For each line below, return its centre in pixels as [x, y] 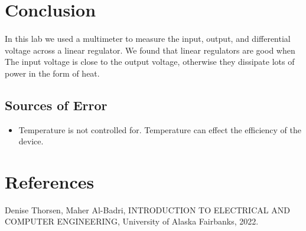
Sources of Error [56, 105]
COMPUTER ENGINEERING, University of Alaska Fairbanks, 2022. [132, 221]
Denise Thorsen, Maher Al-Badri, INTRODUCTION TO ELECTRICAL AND [147, 209]
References [50, 181]
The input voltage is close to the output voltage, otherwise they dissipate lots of [150, 62]
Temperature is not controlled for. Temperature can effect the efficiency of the [160, 129]
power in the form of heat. [52, 73]
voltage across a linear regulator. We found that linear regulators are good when [150, 50]
